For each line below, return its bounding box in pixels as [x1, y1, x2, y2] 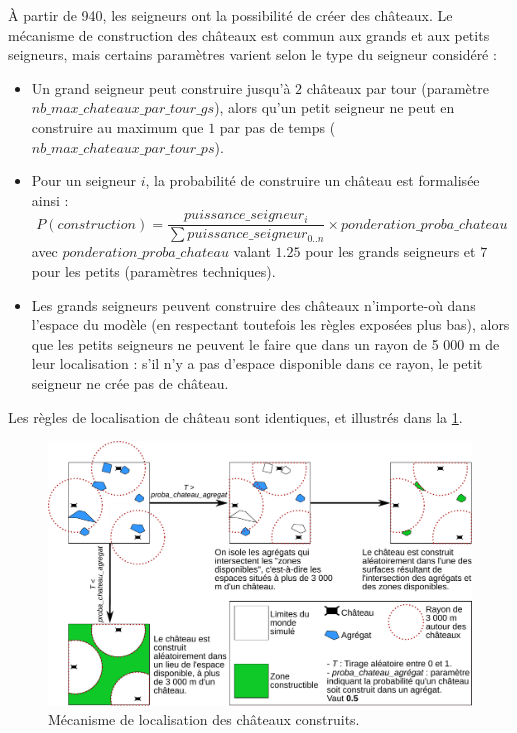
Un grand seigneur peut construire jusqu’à [31, 77, 291, 98]
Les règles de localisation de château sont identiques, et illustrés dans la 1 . [8, 406, 463, 427]
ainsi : [31, 189, 69, 210]
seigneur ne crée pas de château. [31, 372, 229, 393]
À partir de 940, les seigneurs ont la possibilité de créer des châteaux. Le [8, 5, 453, 25]
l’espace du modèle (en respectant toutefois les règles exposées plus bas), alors [31, 314, 510, 335]
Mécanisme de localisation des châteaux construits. [48, 709, 360, 730]
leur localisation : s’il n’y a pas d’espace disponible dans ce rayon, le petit [31, 353, 483, 374]
